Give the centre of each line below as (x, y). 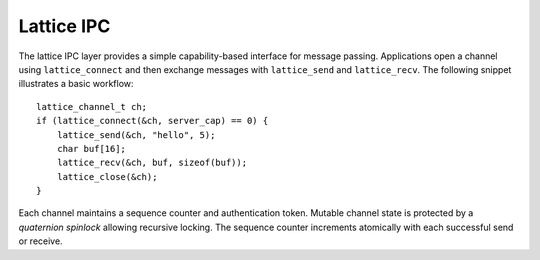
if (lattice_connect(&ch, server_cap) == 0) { (152, 121)
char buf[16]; (91, 148)
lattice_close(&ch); (107, 176)
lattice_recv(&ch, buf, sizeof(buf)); (152, 163)
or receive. (41, 241)
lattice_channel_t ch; (92, 106)
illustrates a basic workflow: (76, 84)
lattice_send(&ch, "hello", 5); (136, 134)
